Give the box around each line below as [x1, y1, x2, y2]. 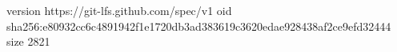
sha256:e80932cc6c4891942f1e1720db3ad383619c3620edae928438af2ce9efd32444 [6, 17, 391, 34]
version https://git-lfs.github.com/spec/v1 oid [6, 2, 232, 18]
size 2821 [6, 33, 50, 50]
